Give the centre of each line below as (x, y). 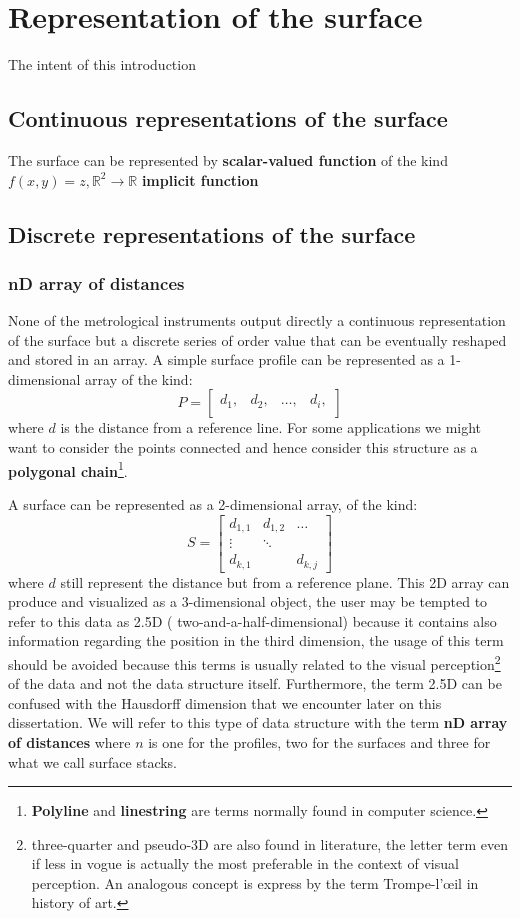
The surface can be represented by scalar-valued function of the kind (228, 159)
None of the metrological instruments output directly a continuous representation (257, 320)
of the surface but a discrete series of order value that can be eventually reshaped (257, 339)
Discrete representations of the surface (212, 233)
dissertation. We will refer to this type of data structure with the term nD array (258, 722)
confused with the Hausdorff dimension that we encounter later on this (225, 702)
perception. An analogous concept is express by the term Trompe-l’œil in (255, 882)
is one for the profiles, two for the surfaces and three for (319, 741)
